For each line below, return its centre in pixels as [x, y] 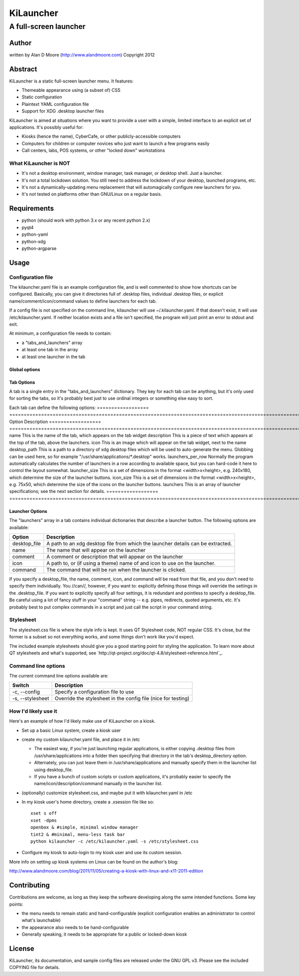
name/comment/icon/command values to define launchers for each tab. [83, 301]
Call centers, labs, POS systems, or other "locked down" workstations [93, 150]
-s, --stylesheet [31, 698]
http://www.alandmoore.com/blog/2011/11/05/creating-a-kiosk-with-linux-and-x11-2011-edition [106, 871]
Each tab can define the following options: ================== [79, 408]
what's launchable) [41, 920]
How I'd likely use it [33, 711]
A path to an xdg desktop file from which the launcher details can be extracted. [139, 543]
